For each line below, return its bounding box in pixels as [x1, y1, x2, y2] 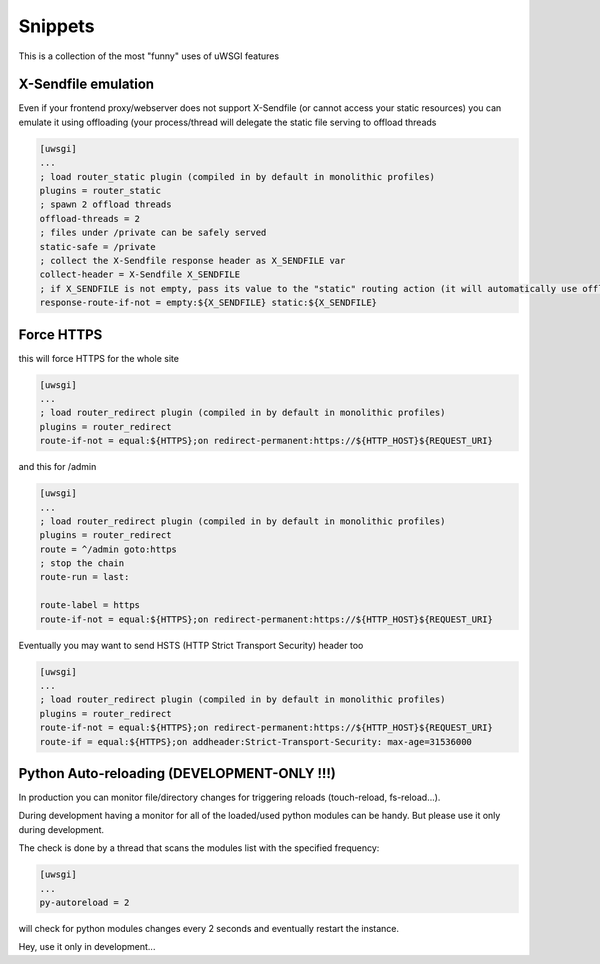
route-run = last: [39, 571, 130, 583]
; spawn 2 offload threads [39, 199, 172, 210]
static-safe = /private [39, 241, 157, 252]
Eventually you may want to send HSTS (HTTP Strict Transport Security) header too [18, 639, 364, 651]
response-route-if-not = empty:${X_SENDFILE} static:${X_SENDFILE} [39, 297, 378, 309]
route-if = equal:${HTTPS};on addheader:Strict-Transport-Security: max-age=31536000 [39, 736, 472, 747]
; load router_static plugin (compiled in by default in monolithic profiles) [39, 171, 435, 182]
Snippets [18, 15, 95, 37]
